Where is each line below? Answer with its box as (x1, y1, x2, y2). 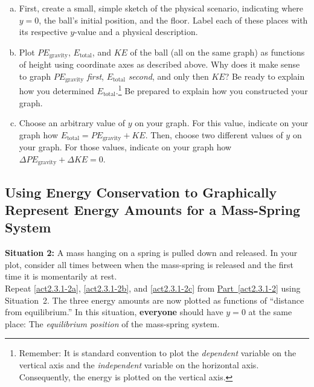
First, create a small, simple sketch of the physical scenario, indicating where (19, 2, 303, 14)
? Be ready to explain (225, 69, 305, 82)
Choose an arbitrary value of (19, 117, 126, 129)
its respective (19, 25, 68, 38)
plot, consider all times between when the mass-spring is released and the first (5, 258, 293, 270)
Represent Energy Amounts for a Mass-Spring (5, 200, 301, 219)
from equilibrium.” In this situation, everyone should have (5, 305, 223, 318)
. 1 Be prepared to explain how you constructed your (115, 83, 308, 97)
